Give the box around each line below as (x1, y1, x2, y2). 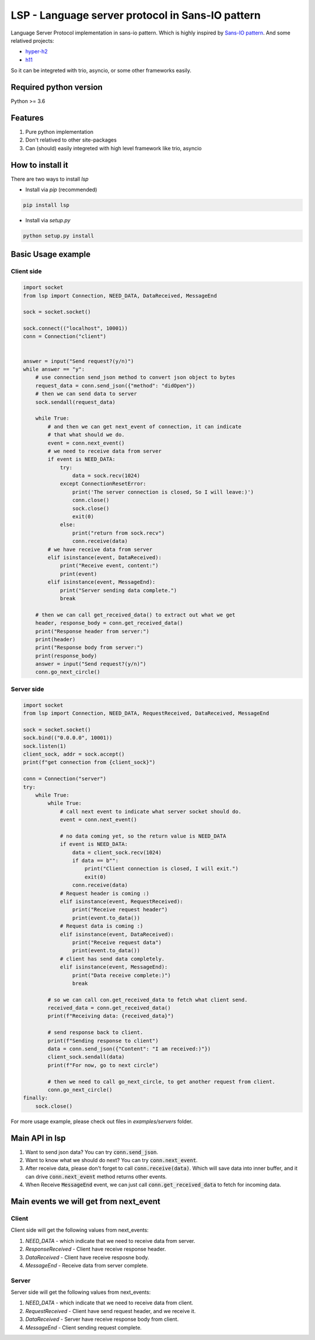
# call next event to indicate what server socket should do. (60, 808, 242, 815)
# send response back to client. (47, 1029, 143, 1036)
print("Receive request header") (72, 907, 168, 913)
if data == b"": (72, 857, 119, 864)
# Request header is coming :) (60, 890, 150, 897)
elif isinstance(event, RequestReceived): (60, 898, 183, 905)
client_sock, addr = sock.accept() (23, 750, 125, 757)
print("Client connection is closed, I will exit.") (85, 866, 239, 872)
